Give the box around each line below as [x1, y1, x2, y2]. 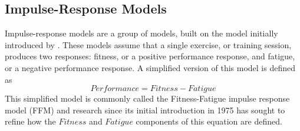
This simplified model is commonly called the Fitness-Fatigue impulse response [5, 92, 290, 105]
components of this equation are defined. [136, 115, 282, 127]
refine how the [5, 115, 56, 127]
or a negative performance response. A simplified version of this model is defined [5, 61, 295, 73]
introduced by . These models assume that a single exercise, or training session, [5, 38, 292, 51]
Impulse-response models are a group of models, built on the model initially [5, 27, 278, 39]
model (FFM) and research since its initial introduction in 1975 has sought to [5, 103, 285, 116]
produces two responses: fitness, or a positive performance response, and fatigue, [5, 50, 295, 62]
